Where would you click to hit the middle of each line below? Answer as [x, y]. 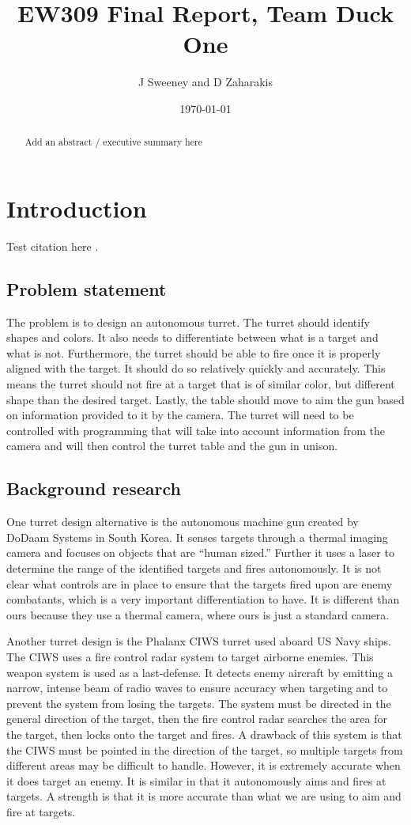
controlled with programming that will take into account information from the [196, 430]
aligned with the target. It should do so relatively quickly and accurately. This [196, 368]
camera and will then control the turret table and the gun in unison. [172, 446]
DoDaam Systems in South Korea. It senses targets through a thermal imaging [197, 537]
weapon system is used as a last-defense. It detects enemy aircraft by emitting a [200, 672]
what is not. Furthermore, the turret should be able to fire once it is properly [194, 352]
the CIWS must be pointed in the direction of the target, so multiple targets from [205, 749]
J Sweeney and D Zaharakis [205, 82]
